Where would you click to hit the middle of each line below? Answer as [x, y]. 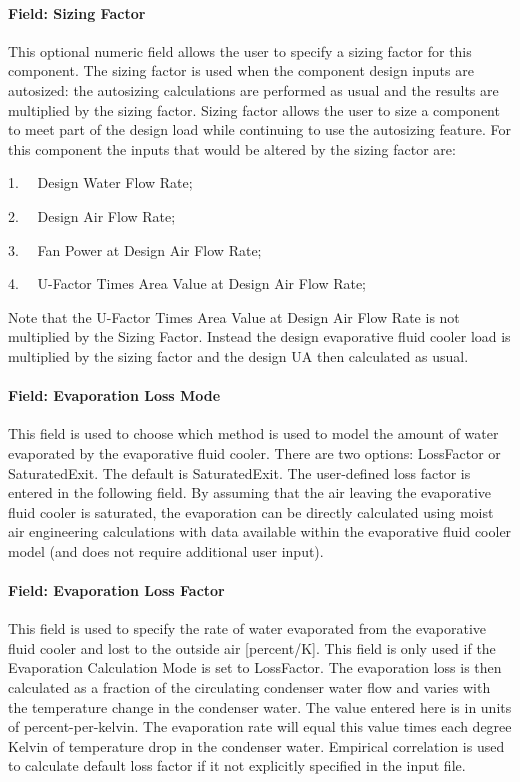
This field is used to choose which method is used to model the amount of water [253, 433]
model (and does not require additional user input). [166, 550]
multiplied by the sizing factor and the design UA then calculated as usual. [238, 355]
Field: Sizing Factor [77, 12]
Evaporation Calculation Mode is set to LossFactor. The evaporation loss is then [255, 667]
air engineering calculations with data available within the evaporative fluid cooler [260, 531]
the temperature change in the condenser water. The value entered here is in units [260, 706]
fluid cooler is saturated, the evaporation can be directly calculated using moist [251, 511]
